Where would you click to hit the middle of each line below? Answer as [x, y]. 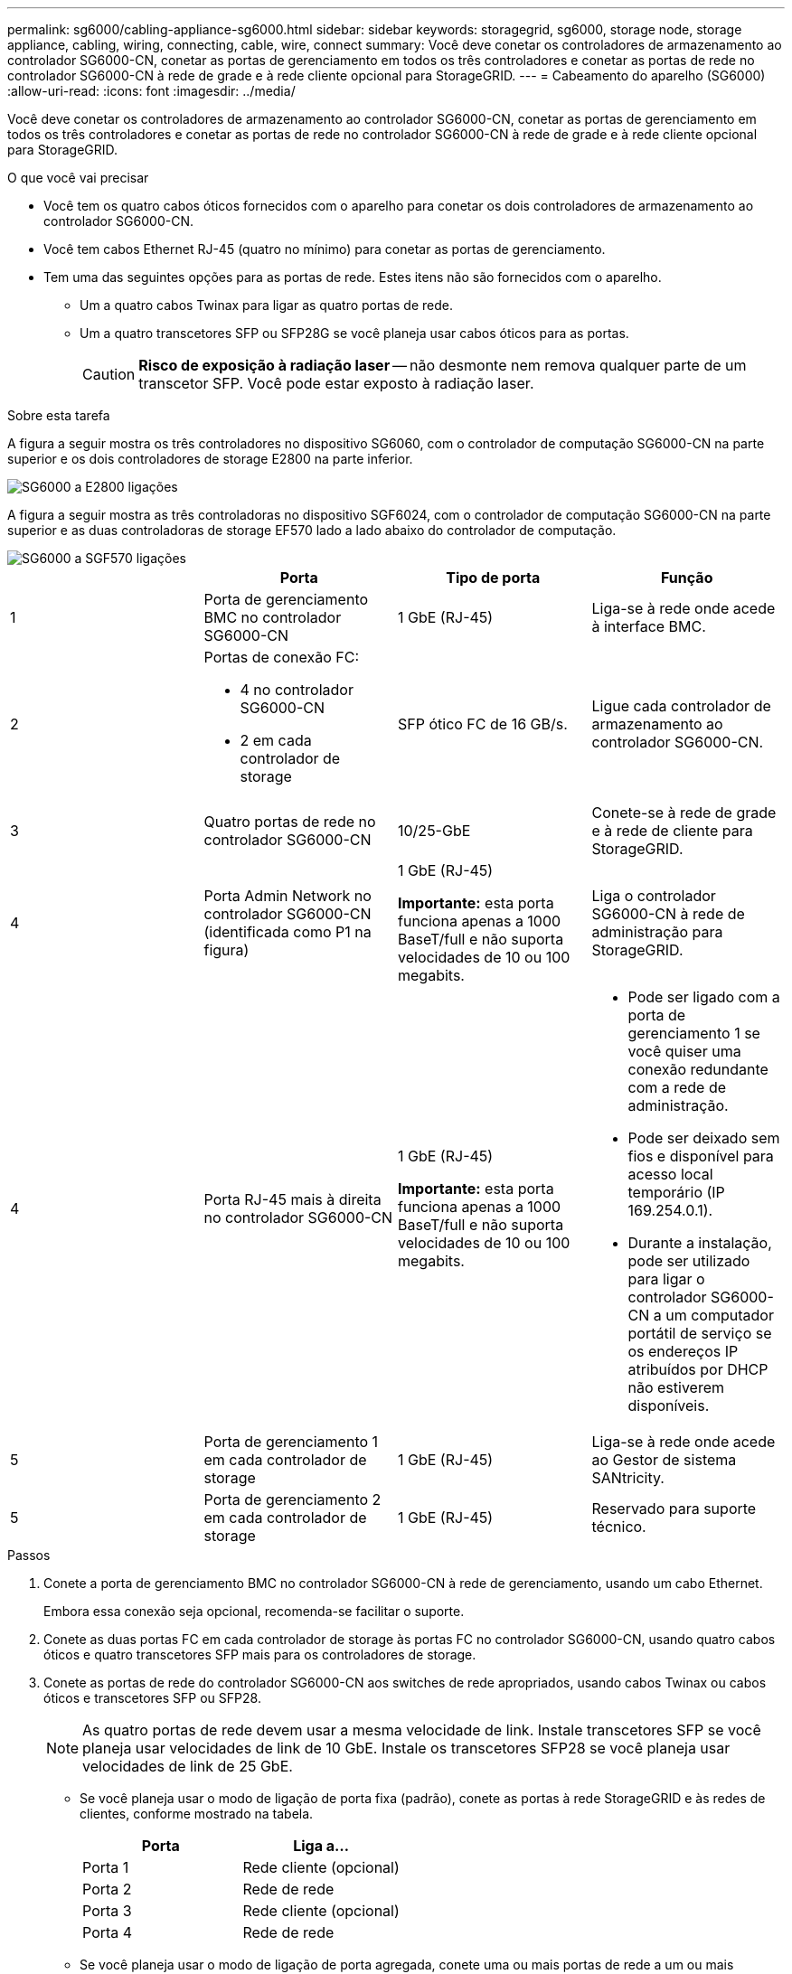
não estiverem [676, 1387]
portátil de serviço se [700, 1333]
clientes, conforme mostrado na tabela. [197, 1814]
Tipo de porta [493, 578]
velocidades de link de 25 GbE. [188, 1766]
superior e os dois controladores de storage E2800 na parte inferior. [210, 459]
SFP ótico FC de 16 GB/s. [483, 724]
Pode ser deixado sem [704, 1138]
